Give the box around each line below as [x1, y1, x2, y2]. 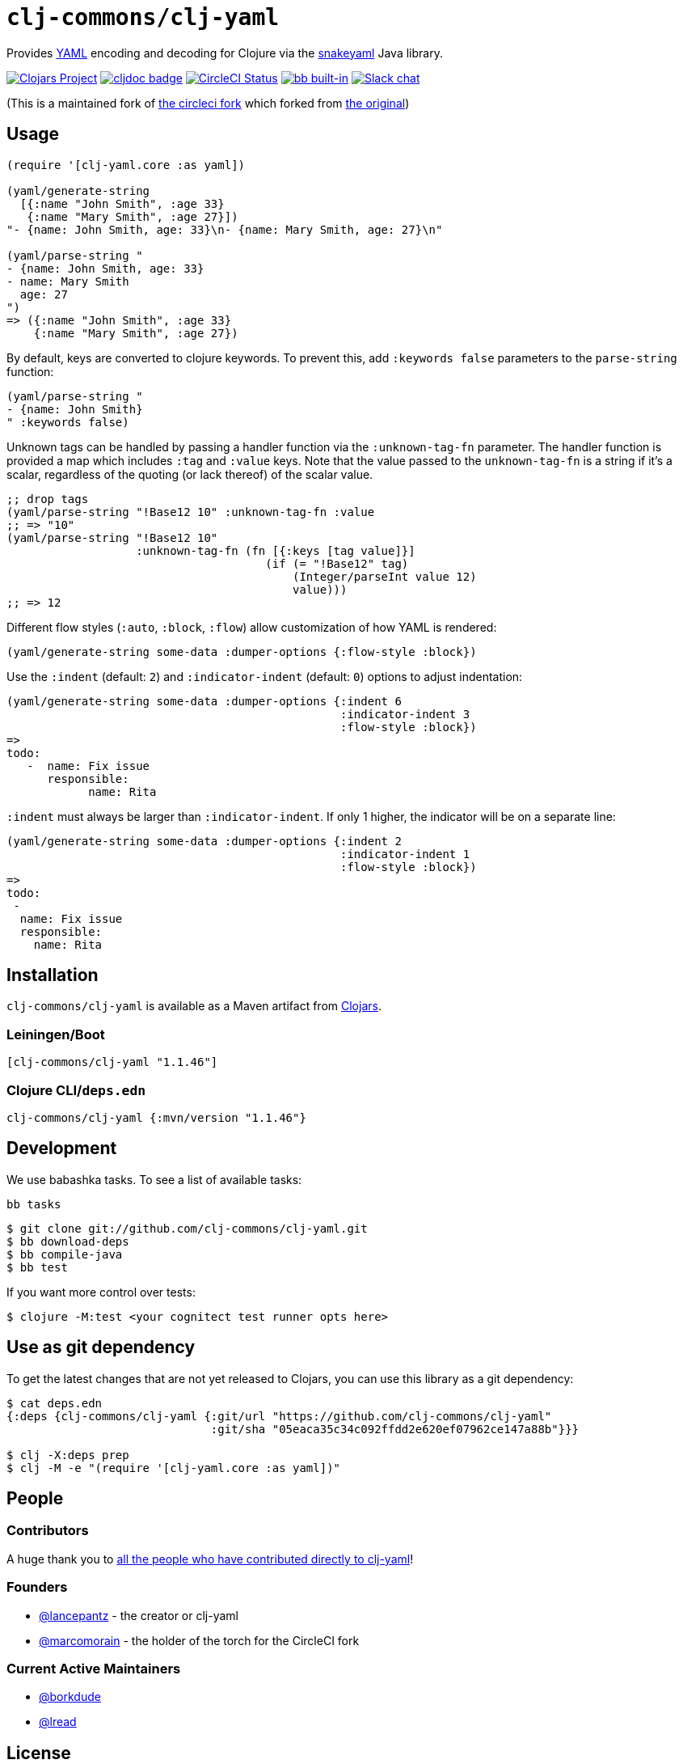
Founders [6, 1579, 68, 1596]
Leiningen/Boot [6, 1026, 105, 1043]
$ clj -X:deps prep [6, 1448, 129, 1462]
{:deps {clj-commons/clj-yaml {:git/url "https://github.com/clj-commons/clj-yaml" [6, 1409, 552, 1423]
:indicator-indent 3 [340, 707, 470, 721]
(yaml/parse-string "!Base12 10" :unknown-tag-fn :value [6, 505, 375, 518]
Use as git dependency [6, 1337, 196, 1358]
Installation [6, 965, 99, 986]
